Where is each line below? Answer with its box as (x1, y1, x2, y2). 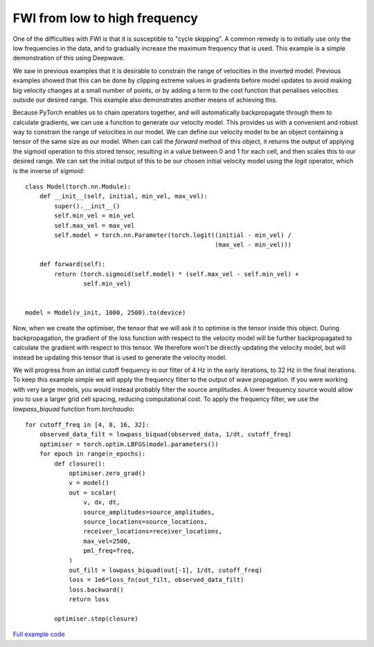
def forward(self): (39, 260, 106, 268)
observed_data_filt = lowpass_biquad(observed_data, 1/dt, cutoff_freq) (39, 430, 292, 438)
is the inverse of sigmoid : (12, 166, 85, 175)
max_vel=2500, (83, 537, 132, 545)
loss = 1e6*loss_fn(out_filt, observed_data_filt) (69, 576, 244, 584)
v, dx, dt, (83, 499, 121, 506)
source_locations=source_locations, (83, 517, 208, 526)
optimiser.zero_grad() (69, 469, 146, 477)
